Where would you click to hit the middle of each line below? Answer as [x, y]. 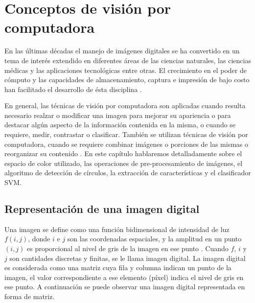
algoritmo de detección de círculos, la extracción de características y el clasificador [128, 173]
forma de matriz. [30, 296]
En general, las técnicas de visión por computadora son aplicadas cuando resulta [125, 105]
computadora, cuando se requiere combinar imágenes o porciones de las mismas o [126, 144]
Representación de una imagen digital [102, 209]
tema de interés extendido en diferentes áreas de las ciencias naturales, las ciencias [128, 60]
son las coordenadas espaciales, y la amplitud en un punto [154, 239]
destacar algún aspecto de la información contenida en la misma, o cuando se [120, 125]
